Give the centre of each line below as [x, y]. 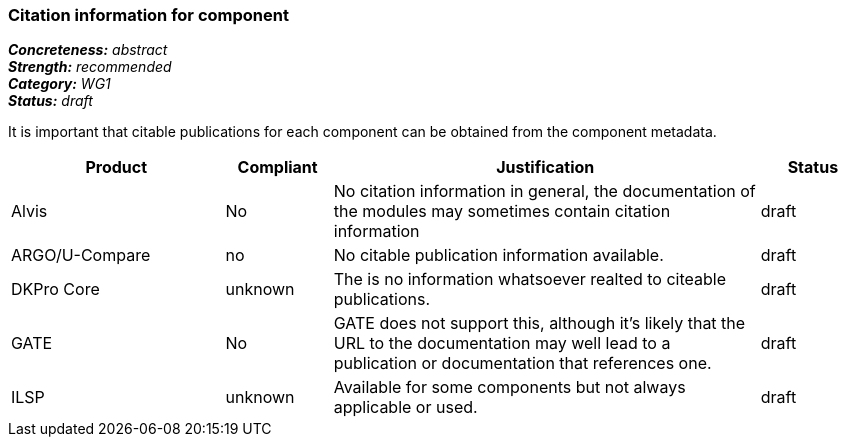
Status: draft [50, 101]
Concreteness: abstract [88, 50]
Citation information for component [148, 15]
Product [116, 167]
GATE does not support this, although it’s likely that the [539, 323]
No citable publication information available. [498, 255]
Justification [545, 167]
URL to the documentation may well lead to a [502, 343]
